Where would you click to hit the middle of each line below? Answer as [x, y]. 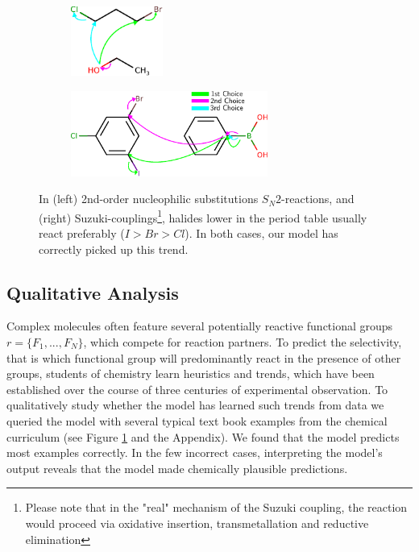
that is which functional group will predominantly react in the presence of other [204, 357]
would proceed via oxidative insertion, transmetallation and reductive [197, 523]
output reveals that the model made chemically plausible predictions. [177, 468]
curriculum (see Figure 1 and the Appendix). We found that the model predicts [203, 436]
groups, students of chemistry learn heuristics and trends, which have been [191, 374]
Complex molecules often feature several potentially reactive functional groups [200, 326]
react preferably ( [82, 233]
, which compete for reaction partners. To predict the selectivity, [243, 342]
